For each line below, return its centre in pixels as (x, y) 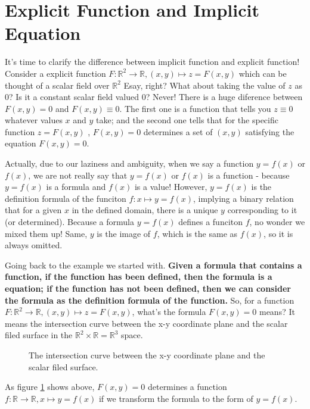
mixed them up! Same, (46, 233)
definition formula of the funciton (66, 198)
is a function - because (249, 175)
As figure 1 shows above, (50, 387)
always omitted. (34, 245)
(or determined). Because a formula (69, 222)
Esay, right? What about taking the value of (204, 85)
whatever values (34, 120)
